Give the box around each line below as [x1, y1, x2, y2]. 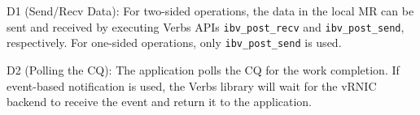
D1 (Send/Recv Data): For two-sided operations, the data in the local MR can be [7, 2, 414, 19]
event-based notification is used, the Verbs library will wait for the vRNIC [7, 77, 377, 94]
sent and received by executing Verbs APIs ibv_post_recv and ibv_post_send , [7, 18, 405, 35]
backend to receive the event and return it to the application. [7, 93, 313, 110]
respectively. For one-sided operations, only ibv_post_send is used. [7, 34, 342, 51]
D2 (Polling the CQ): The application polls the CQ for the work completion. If [7, 61, 400, 78]
